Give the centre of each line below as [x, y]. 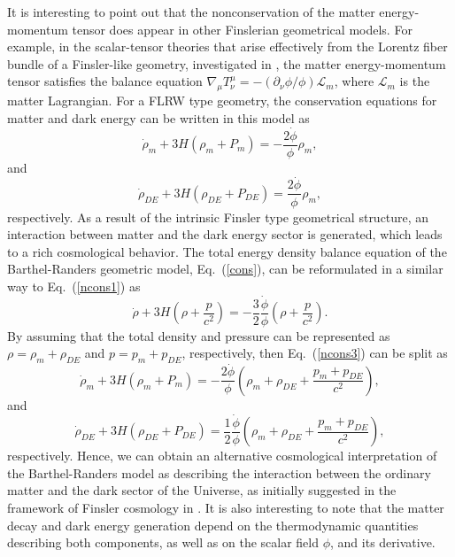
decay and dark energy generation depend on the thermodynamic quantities [213, 525]
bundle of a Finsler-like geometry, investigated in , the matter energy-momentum [227, 63]
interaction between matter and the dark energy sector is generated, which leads [225, 234]
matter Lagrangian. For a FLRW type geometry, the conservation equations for [222, 101]
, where [354, 81]
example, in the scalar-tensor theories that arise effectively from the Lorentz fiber [227, 46]
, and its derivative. [383, 542]
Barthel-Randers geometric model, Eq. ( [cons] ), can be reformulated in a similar [225, 269]
